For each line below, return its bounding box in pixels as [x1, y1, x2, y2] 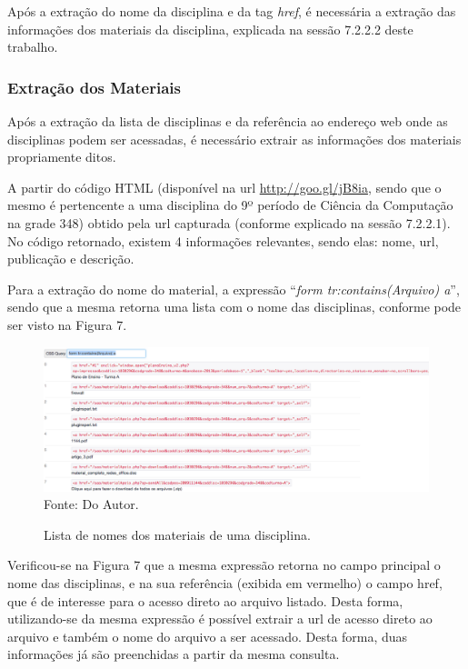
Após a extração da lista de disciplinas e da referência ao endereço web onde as [7, 112, 448, 130]
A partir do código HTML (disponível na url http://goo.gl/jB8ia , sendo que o [7, 177, 442, 196]
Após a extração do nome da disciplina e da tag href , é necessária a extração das [7, 2, 456, 20]
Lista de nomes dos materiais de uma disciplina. [44, 524, 311, 544]
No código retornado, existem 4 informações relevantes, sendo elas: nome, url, [7, 231, 439, 250]
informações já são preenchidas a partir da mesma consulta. [7, 644, 340, 664]
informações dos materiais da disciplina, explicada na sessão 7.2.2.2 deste [7, 19, 413, 38]
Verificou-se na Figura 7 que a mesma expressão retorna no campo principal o [7, 555, 441, 574]
